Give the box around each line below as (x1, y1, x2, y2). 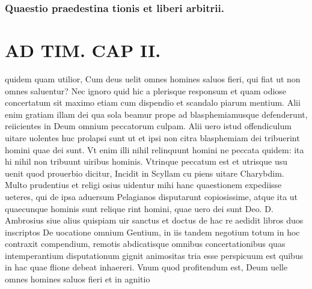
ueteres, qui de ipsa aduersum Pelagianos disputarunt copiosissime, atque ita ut (5, 190, 298, 202)
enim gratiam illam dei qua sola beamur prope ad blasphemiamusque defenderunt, (5, 108, 308, 120)
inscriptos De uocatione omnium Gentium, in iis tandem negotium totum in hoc (5, 225, 300, 238)
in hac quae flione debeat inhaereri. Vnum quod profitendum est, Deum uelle (5, 261, 288, 273)
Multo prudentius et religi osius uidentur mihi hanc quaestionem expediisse (5, 178, 282, 191)
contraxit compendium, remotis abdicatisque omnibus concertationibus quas (5, 237, 286, 250)
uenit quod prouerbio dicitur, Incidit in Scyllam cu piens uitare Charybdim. (5, 166, 284, 179)
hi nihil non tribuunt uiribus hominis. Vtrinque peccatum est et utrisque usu (5, 155, 288, 168)
